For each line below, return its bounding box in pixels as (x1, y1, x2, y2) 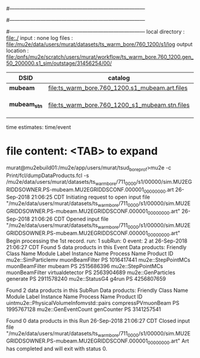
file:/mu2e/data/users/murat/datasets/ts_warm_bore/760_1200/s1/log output (6, 41, 193, 48)
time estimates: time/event (6, 124, 71, 130)
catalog (108, 74, 130, 82)
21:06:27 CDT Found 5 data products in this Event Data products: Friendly (6, 243, 187, 250)
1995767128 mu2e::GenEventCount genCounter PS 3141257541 (6, 306, 161, 313)
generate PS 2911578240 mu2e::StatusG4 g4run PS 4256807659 (6, 275, 167, 282)
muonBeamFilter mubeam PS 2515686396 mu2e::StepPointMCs (6, 262, 164, 269)
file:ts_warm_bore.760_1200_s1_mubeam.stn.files (48, 101, 190, 109)
